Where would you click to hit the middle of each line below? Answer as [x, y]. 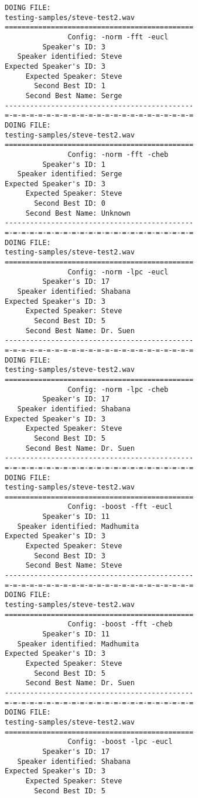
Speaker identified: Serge [70, 174]
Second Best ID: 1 [70, 86]
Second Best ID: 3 [70, 556]
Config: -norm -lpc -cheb [118, 389]
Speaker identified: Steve [70, 57]
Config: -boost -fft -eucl [120, 507]
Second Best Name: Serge [74, 95]
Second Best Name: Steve [74, 566]
